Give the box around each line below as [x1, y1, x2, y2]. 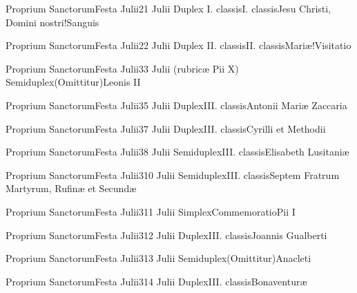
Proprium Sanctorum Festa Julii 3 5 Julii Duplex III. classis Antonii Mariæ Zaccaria [6, 97, 347, 112]
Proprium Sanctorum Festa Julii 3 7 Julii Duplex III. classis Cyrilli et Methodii [6, 121, 326, 135]
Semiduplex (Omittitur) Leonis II [6, 75, 141, 89]
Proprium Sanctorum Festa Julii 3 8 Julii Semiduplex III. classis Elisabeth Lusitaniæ [6, 144, 349, 159]
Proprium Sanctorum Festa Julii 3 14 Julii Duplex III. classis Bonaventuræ [6, 274, 307, 288]
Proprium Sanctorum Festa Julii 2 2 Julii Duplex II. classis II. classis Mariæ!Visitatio [6, 38, 351, 53]
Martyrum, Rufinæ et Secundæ [6, 181, 137, 196]
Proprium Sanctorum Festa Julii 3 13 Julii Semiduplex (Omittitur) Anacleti [6, 251, 311, 265]
